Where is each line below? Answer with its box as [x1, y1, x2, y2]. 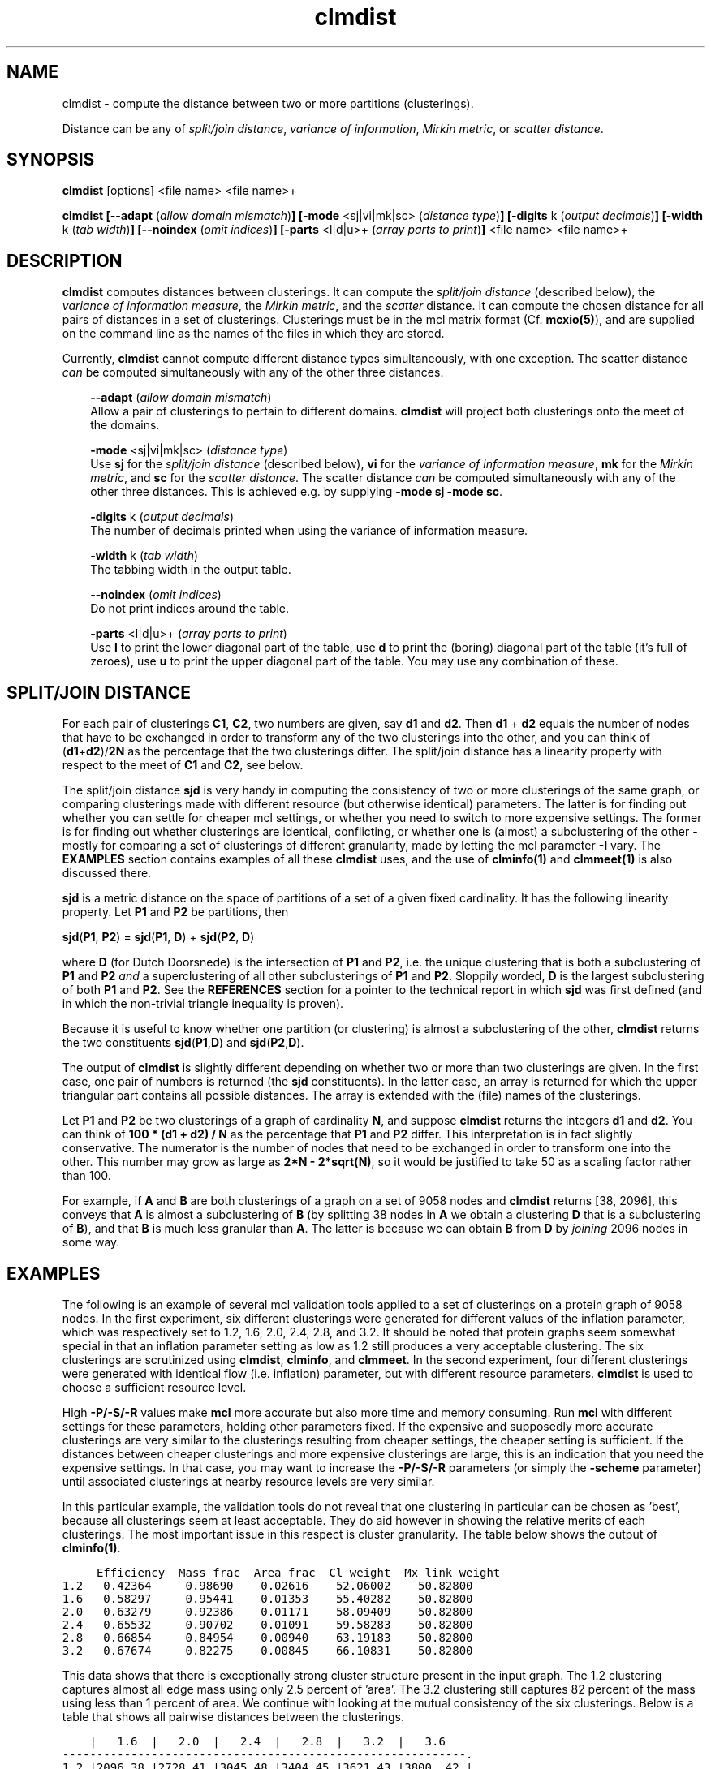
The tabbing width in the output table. [90, 562, 291, 577]
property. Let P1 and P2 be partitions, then [62, 905, 289, 919]
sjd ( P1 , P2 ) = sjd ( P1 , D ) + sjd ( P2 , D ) [62, 930, 255, 945]
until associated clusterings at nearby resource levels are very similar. [62, 1474, 435, 1488]
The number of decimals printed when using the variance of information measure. [90, 523, 528, 538]
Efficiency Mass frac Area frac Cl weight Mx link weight [96, 1565, 501, 1579]
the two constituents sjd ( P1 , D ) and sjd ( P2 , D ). [62, 1035, 304, 1050]
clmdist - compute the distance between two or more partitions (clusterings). [62, 96, 474, 110]
